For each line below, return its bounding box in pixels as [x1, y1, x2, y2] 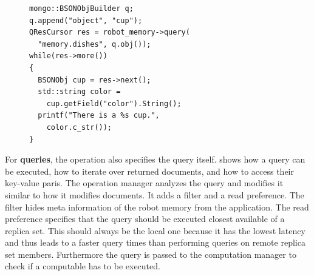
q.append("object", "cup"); [29, 16, 143, 25]
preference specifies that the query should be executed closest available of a [5, 212, 285, 225]
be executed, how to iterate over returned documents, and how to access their [5, 164, 294, 177]
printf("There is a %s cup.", [38, 111, 160, 120]
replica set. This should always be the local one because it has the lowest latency [5, 224, 305, 237]
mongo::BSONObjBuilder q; [29, 4, 134, 13]
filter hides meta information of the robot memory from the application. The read [5, 200, 309, 213]
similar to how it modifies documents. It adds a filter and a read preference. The [5, 188, 304, 201]
